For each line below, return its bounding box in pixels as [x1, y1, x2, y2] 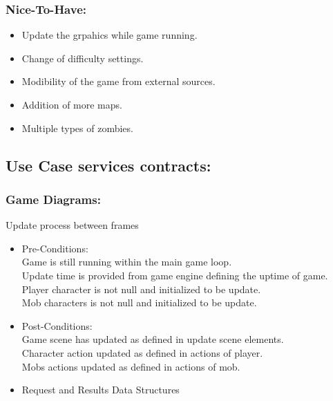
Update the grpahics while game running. [21, 28, 198, 42]
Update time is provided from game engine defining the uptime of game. [21, 268, 328, 282]
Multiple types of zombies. [21, 120, 133, 135]
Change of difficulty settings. [21, 50, 144, 65]
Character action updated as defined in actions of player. [21, 345, 263, 360]
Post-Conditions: [21, 318, 93, 333]
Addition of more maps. [21, 97, 122, 111]
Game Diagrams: [6, 190, 101, 207]
